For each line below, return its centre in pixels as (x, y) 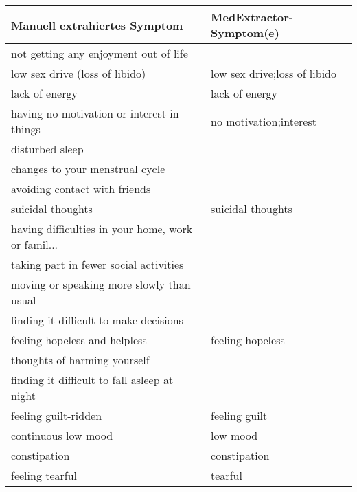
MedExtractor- (252, 17)
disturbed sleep (47, 149)
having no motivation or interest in (95, 113)
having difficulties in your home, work (102, 228)
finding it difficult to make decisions (97, 320)
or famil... (35, 244)
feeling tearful (44, 475)
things (26, 129)
